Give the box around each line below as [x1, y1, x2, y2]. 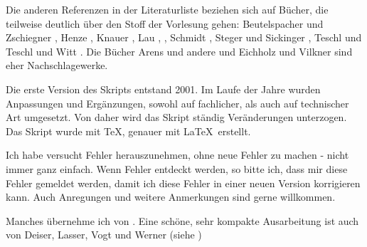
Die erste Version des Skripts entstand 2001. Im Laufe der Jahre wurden [6, 81, 321, 96]
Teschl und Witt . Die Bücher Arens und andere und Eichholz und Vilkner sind [6, 43, 353, 58]
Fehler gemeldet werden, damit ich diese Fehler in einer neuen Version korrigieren [6, 175, 361, 190]
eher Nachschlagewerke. [6, 58, 108, 73]
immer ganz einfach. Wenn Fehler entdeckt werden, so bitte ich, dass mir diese [6, 161, 348, 176]
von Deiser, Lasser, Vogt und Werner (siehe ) [6, 227, 202, 242]
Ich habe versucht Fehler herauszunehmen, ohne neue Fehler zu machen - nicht [6, 147, 349, 162]
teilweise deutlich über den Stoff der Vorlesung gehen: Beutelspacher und [6, 16, 324, 31]
